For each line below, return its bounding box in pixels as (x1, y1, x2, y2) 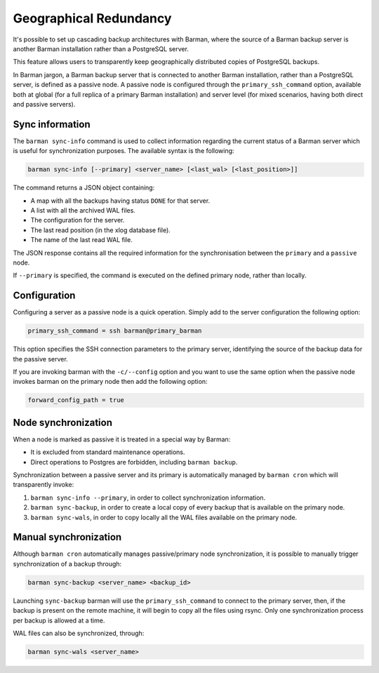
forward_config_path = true (27, 397, 124, 404)
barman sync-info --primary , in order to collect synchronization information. (30, 493, 266, 502)
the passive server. (13, 354, 68, 363)
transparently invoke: (13, 481, 74, 489)
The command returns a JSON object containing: (13, 183, 155, 192)
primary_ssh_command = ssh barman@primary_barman (27, 327, 202, 335)
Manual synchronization (13, 531, 122, 543)
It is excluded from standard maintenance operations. (30, 448, 185, 456)
